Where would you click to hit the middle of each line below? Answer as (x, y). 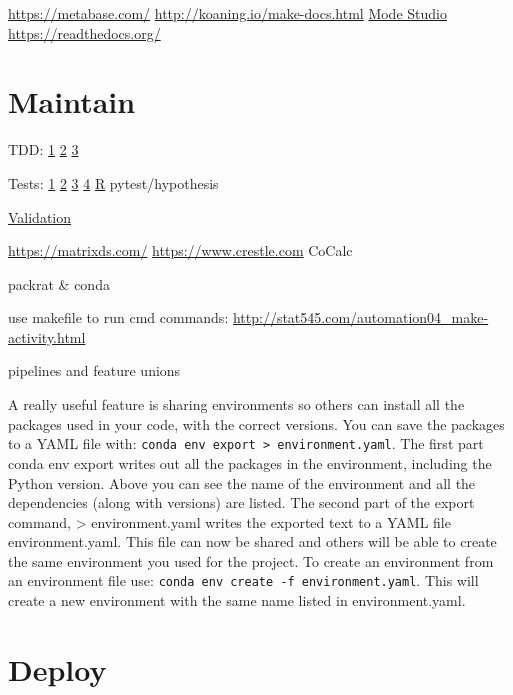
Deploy (57, 668)
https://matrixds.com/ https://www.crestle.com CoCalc (180, 250)
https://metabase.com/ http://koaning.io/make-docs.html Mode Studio (227, 13)
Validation (40, 216)
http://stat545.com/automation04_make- (360, 317)
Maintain (72, 101)
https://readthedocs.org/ (84, 32)
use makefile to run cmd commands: (118, 317)
